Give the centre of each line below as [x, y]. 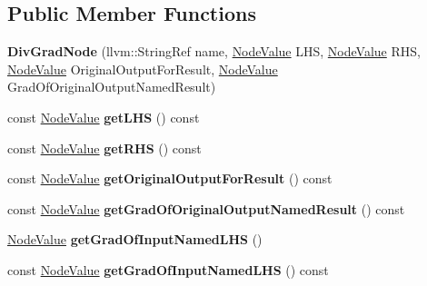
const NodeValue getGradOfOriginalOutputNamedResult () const [206, 208]
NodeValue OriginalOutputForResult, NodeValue [143, 69]
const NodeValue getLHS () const [104, 117]
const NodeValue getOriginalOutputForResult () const [170, 178]
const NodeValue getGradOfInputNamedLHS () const [168, 269]
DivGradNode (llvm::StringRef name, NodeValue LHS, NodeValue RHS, [214, 51]
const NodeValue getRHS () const [104, 148]
